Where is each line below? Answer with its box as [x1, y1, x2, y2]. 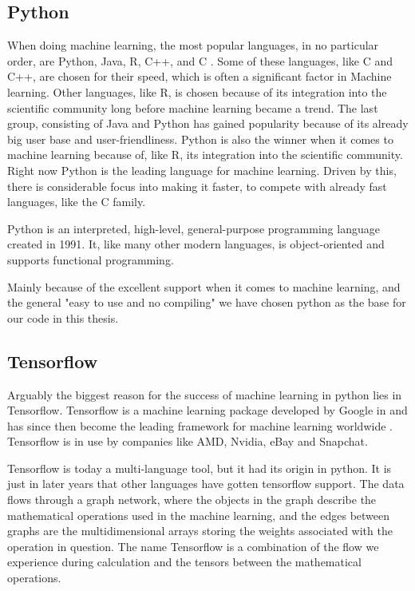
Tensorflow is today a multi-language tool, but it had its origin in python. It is [7, 459, 392, 476]
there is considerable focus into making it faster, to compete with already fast [7, 177, 387, 194]
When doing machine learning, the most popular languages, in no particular [7, 37, 379, 54]
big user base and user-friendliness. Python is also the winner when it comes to [7, 130, 393, 147]
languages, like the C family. [7, 193, 146, 210]
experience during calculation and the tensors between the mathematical [7, 553, 362, 570]
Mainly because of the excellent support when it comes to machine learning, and [7, 278, 401, 295]
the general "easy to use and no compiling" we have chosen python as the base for [7, 294, 406, 311]
